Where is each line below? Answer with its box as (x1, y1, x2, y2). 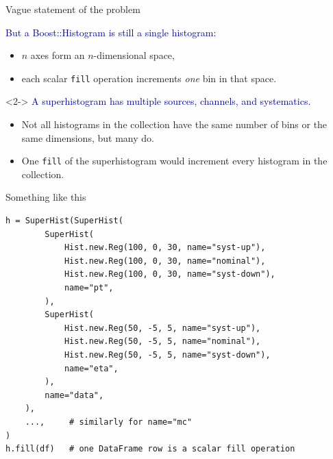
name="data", (45, 390, 104, 400)
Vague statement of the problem (5, 2, 140, 16)
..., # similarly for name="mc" (25, 417, 193, 427)
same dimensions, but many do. (21, 130, 154, 145)
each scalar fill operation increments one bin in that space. (21, 71, 277, 85)
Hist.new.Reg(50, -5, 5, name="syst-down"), (64, 350, 271, 360)
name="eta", (64, 363, 119, 373)
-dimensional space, (93, 48, 175, 62)
